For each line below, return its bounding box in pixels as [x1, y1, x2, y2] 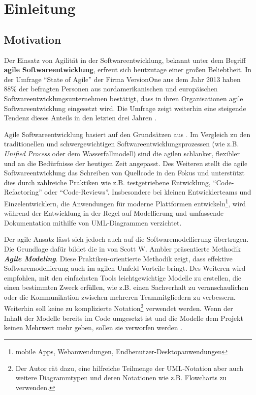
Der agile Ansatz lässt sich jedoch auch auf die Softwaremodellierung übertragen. [4, 234, 249, 244]
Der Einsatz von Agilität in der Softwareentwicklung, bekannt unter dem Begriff [4, 55, 246, 65]
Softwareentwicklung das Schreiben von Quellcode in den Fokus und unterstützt [4, 168, 245, 178]
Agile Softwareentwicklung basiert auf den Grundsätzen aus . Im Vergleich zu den [4, 129, 251, 139]
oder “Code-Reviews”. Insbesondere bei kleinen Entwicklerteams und [44, 187, 251, 197]
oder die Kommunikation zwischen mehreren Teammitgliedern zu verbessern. [4, 291, 236, 302]
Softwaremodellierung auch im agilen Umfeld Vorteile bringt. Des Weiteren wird [4, 263, 246, 273]
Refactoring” [4, 187, 42, 197]
